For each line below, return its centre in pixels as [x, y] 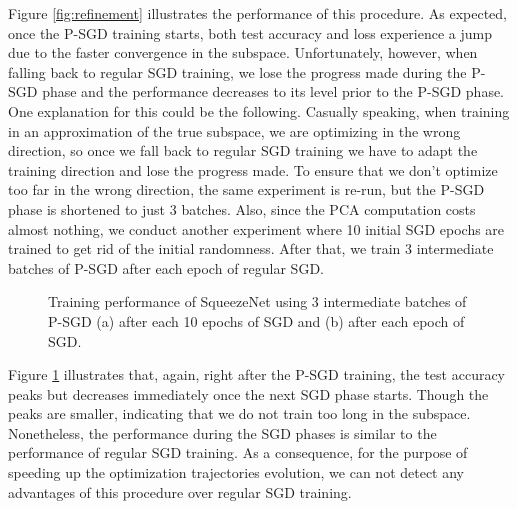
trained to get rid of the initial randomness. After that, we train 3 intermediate [251, 248]
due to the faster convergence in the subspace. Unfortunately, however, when [243, 52]
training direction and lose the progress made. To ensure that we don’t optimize [253, 169]
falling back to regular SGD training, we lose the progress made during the [237, 71]
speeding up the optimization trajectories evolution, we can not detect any [236, 472]
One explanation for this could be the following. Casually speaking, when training [259, 110]
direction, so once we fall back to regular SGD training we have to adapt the [243, 150]
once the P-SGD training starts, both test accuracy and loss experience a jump [250, 32]
